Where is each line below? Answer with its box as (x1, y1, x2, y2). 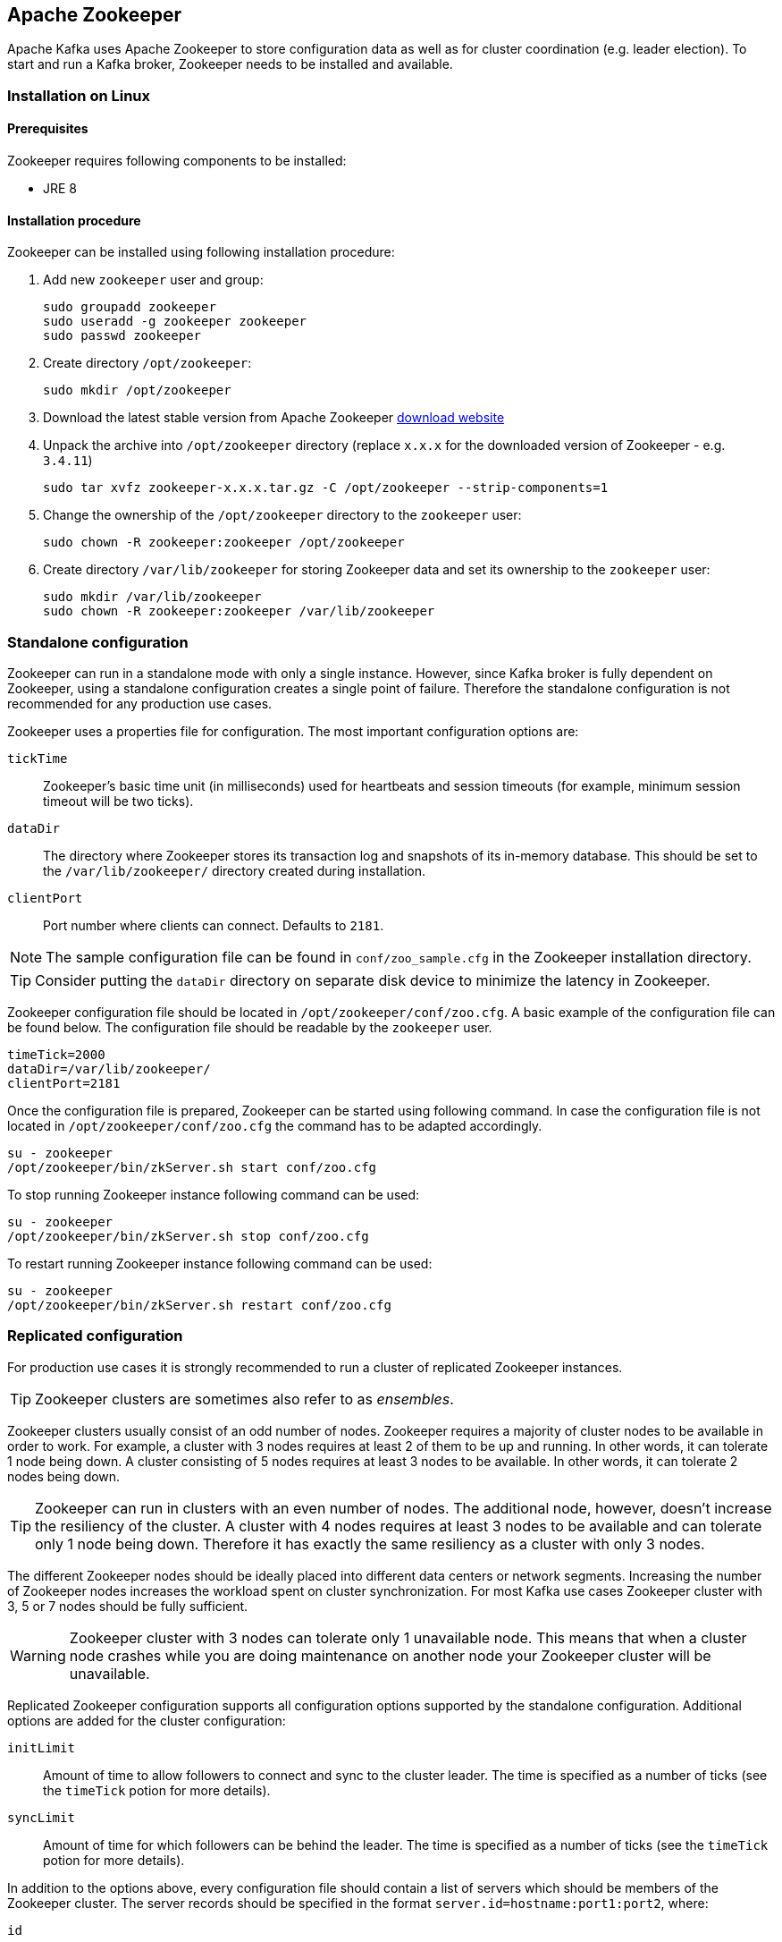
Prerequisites (7, 121, 88, 137)
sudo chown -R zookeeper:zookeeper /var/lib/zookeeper (43, 604, 435, 619)
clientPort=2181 (7, 1075, 121, 1090)
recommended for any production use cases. (7, 695, 273, 711)
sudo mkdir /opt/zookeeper (43, 383, 231, 398)
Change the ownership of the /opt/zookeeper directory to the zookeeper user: (43, 507, 522, 523)
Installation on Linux (7, 86, 151, 105)
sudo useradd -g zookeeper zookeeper (43, 314, 307, 329)
